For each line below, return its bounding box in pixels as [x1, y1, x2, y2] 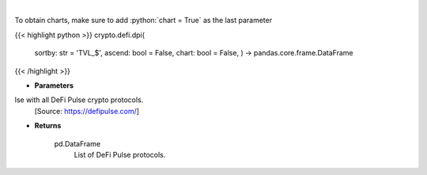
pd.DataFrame [54, 139, 101, 148]
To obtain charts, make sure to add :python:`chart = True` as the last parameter [14, 16, 273, 25]
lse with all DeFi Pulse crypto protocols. [14, 95, 144, 105]
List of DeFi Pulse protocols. [74, 150, 166, 159]
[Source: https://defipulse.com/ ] [34, 106, 140, 116]
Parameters [34, 80, 74, 90]
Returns [34, 121, 62, 131]
